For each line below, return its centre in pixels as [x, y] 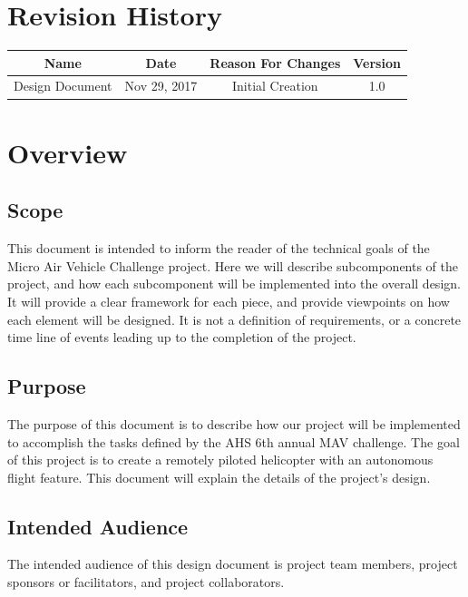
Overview [68, 152]
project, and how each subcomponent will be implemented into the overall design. [234, 284]
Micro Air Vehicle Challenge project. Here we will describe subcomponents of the [233, 265]
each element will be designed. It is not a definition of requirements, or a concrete [234, 319]
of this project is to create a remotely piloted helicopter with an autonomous [220, 460]
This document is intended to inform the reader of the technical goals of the [219, 248]
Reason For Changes [275, 62]
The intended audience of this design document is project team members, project [233, 564]
